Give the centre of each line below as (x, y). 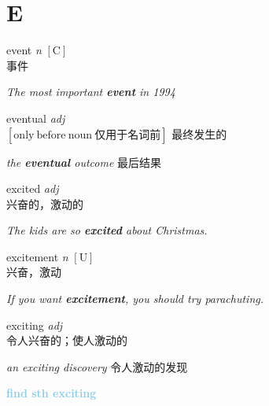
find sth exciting (52, 393)
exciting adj (35, 325)
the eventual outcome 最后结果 (84, 162)
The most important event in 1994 (91, 92)
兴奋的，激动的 (45, 203)
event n (24, 50)
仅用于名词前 (128, 135)
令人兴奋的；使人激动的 (67, 340)
